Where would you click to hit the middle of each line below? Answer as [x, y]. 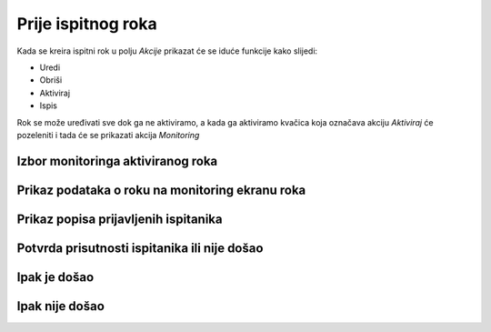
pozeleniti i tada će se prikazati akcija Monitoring [108, 135]
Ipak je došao [55, 277]
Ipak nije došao [60, 306]
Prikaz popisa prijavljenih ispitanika [120, 219]
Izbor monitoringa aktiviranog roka [117, 161]
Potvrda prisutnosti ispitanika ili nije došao [140, 248]
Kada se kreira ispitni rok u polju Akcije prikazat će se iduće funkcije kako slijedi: [167, 51]
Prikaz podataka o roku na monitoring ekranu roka [161, 190]
